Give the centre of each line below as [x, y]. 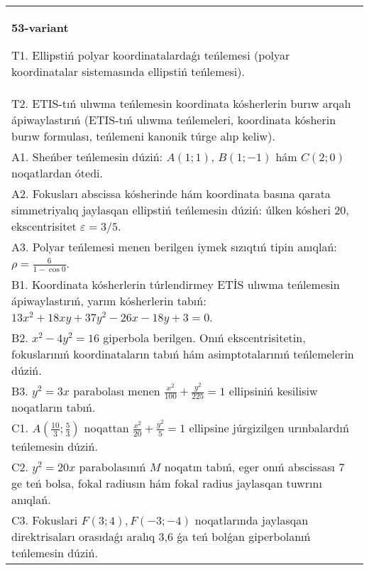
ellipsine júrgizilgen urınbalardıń [269, 428]
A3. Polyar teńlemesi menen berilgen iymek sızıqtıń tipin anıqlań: [174, 247]
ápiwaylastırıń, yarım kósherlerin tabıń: [109, 300]
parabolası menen [117, 390]
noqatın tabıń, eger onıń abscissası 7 [254, 467]
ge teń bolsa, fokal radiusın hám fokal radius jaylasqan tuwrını [167, 483]
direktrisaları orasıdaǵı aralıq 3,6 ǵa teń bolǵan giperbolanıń [161, 537]
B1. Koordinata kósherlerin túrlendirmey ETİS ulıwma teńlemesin [176, 284]
